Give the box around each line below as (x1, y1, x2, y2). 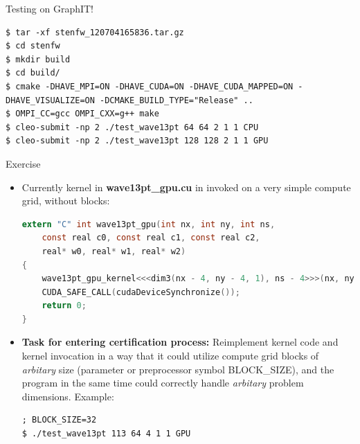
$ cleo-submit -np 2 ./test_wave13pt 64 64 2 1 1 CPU (6, 122, 259, 132)
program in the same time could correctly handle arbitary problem (21, 375, 304, 390)
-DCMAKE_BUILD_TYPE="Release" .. (100, 95, 253, 105)
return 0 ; (42, 301, 87, 311)
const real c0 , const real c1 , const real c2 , (42, 233, 260, 243)
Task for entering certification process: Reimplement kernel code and (21, 335, 339, 349)
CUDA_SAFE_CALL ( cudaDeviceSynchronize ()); (42, 287, 240, 297)
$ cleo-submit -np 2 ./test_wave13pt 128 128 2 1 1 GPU (6, 136, 269, 146)
